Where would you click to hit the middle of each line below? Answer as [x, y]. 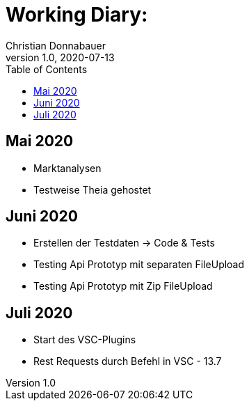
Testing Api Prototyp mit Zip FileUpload [123, 286]
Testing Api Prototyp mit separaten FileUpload [139, 265]
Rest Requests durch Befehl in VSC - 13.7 [128, 361]
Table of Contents [47, 69]
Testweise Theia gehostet [93, 189]
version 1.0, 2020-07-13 [60, 57]
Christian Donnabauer [56, 45]
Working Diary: [77, 15]
